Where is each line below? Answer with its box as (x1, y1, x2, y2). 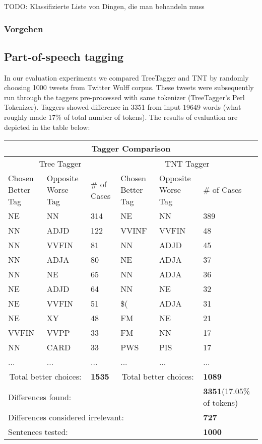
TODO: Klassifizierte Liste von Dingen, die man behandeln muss (4, 1, 205, 11)
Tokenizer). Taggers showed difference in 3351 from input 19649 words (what (4, 102, 241, 112)
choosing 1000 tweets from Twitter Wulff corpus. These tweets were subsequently (4, 82, 254, 93)
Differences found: (8, 391, 72, 403)
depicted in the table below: (4, 121, 90, 132)
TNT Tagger (165, 158, 210, 170)
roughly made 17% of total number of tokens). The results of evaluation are (4, 112, 238, 122)
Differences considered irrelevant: (8, 411, 124, 423)
